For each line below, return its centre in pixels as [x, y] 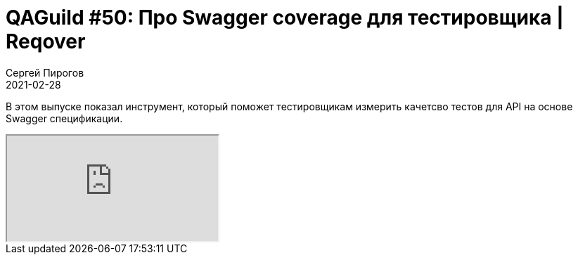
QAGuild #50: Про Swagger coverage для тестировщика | [285, 18]
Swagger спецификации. [64, 118]
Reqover [46, 41]
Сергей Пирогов [45, 72]
